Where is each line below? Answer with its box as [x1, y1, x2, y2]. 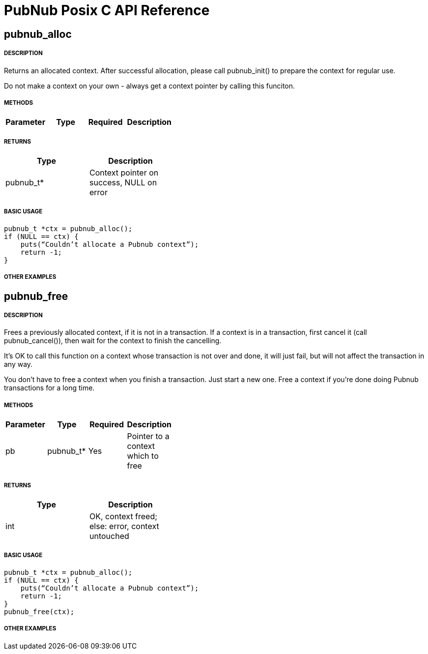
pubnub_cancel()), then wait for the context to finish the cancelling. [4, 336, 222, 345]
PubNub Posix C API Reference [4, 2, 210, 19]
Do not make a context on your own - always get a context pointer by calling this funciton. [4, 81, 295, 90]
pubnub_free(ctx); [4, 607, 75, 616]
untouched [89, 531, 129, 541]
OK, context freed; [89, 511, 158, 521]
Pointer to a [127, 431, 170, 442]
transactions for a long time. [4, 384, 95, 392]
